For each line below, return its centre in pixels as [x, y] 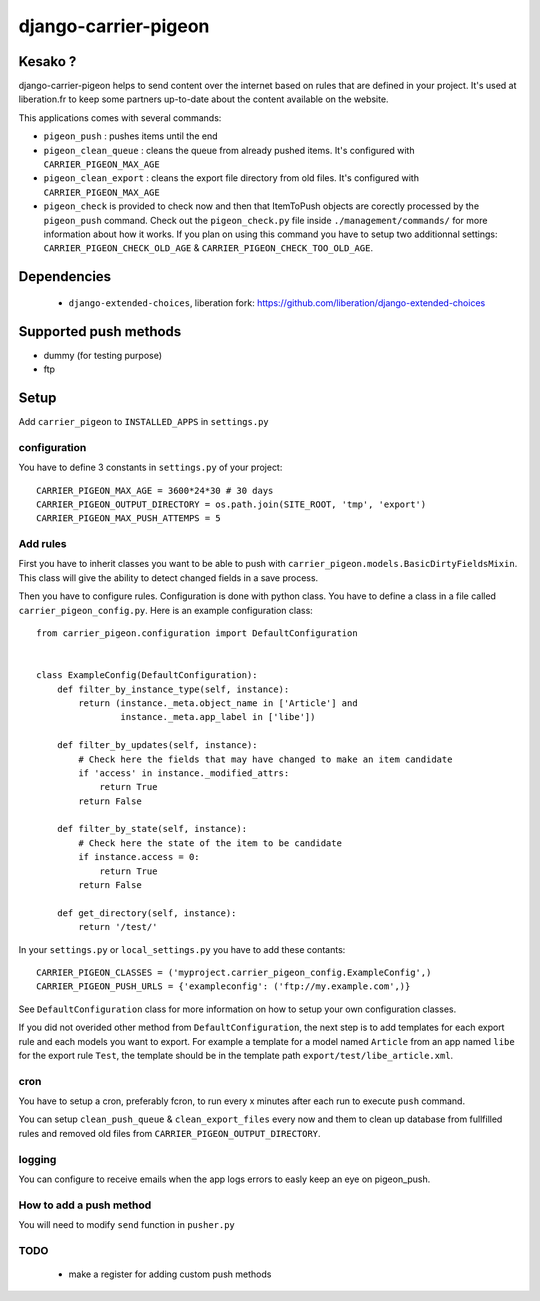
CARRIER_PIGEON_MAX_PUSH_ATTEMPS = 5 [129, 518]
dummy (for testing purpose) [103, 355]
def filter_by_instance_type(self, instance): [173, 689]
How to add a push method [85, 1205]
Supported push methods [100, 331]
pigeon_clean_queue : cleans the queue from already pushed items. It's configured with [229, 150]
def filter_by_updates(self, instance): [157, 745]
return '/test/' [118, 927]
